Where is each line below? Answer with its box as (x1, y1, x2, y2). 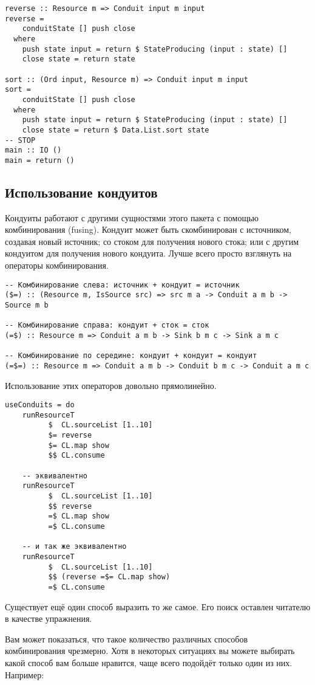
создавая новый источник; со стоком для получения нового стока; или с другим (5, 235, 299, 247)
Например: (5, 668, 44, 681)
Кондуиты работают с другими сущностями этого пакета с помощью (5, 211, 259, 224)
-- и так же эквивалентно (22, 542, 127, 551)
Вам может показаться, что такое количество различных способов (5, 632, 248, 645)
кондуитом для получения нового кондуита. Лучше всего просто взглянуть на (5, 247, 292, 260)
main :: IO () (5, 146, 62, 155)
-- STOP (5, 136, 36, 145)
